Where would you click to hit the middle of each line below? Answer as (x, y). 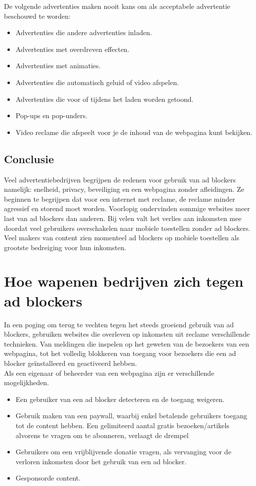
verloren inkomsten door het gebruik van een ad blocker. (101, 461)
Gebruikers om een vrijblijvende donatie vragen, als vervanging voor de (123, 452)
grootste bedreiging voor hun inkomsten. (65, 247)
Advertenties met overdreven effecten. (72, 49)
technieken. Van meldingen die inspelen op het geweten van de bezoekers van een (127, 343)
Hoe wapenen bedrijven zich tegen (124, 281)
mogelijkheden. (27, 382)
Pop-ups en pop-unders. (51, 115)
